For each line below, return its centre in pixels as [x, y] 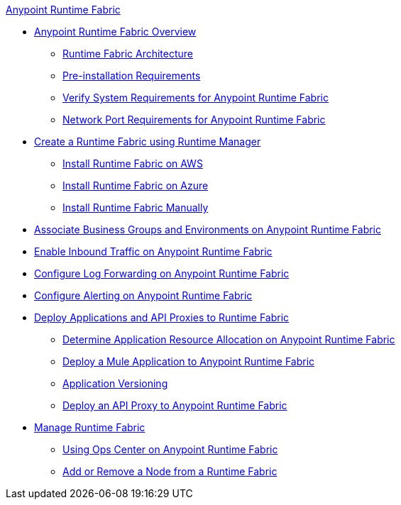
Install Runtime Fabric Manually [136, 207]
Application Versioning [115, 383]
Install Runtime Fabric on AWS [133, 163]
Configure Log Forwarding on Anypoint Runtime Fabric [162, 273]
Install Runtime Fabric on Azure [136, 185]
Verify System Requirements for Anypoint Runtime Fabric [196, 98]
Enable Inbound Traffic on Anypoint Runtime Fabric [153, 251]
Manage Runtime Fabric [90, 427]
